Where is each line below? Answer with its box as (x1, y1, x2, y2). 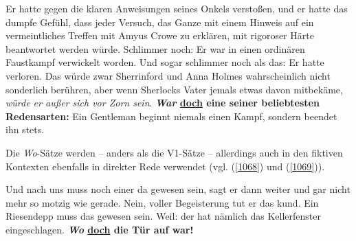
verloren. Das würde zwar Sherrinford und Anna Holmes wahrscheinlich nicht (5, 68, 331, 82)
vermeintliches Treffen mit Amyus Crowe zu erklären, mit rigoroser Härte (5, 28, 314, 43)
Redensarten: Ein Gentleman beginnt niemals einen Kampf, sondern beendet (5, 108, 337, 123)
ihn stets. (5, 122, 45, 137)
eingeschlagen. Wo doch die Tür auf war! (5, 222, 194, 236)
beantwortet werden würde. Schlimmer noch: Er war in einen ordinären (5, 41, 305, 56)
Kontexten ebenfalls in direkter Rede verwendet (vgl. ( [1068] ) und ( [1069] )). (5, 159, 325, 173)
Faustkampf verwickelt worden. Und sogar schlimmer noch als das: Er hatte (5, 55, 324, 69)
